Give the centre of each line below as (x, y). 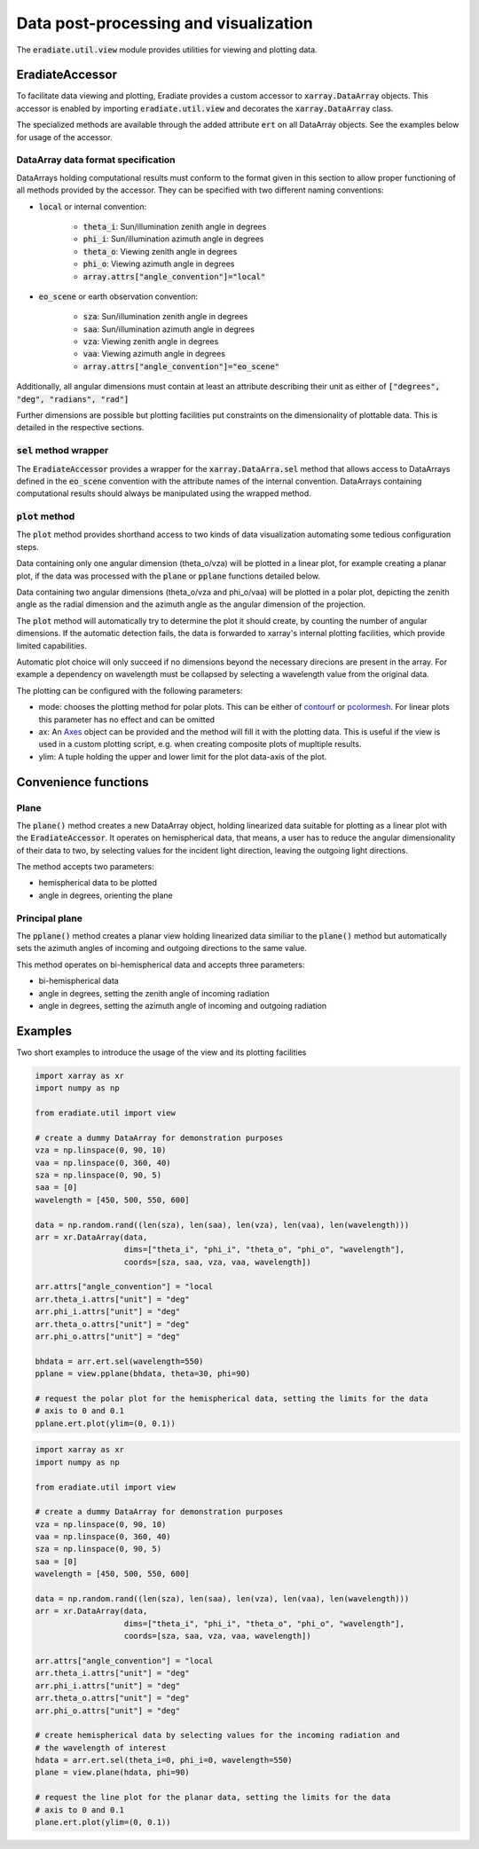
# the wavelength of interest (101, 1747)
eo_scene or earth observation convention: (118, 296)
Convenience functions (82, 782)
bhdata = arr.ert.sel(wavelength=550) (119, 1361)
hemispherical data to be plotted (98, 883)
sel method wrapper (63, 451)
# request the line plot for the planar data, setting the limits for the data (213, 1798)
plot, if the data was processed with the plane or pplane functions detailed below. (169, 576)
